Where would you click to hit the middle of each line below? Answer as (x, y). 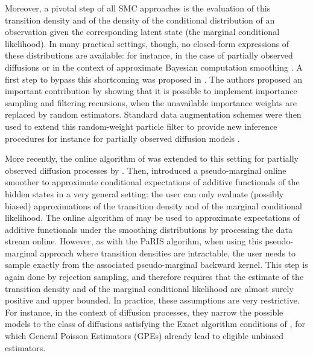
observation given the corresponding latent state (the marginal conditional (142, 32)
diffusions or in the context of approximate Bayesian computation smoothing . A (154, 67)
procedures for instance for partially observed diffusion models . (122, 138)
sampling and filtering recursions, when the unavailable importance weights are (151, 102)
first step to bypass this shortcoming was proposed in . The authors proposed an (153, 79)
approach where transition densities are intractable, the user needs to (168, 253)
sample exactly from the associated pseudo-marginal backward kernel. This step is (156, 265)
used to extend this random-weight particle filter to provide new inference (141, 126)
